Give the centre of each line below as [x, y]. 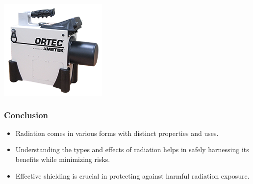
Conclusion [26, 115]
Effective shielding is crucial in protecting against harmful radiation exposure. [132, 175]
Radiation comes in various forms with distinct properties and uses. [117, 133]
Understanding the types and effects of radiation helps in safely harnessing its [132, 149]
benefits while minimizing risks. [63, 159]
